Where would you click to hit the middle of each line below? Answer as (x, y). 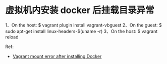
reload (12, 37)
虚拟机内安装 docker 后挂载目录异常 (80, 10)
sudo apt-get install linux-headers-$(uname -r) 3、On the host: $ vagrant (81, 31)
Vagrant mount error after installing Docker (57, 56)
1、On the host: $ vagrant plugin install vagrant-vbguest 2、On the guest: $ (84, 25)
